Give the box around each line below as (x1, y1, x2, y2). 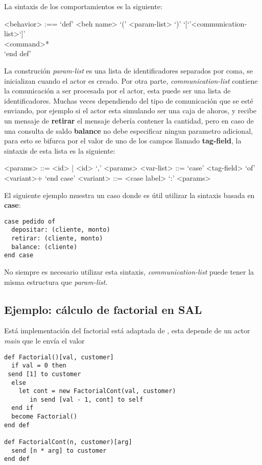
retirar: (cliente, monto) (11, 235, 103, 242)
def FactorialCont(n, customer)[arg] (4, 438, 132, 446)
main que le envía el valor (4, 335, 85, 346)
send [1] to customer (8, 370, 81, 378)
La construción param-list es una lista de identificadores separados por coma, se (4, 65, 253, 76)
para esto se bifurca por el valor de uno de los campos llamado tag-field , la (4, 135, 242, 146)
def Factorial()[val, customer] (4, 353, 114, 361)
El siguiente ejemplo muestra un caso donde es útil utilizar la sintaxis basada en (4, 189, 255, 200)
